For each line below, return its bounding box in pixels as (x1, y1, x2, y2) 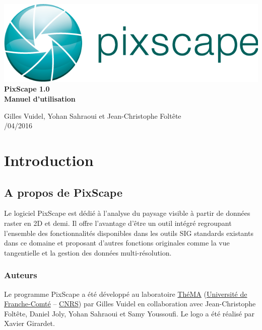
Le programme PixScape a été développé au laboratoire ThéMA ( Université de (4, 288, 247, 299)
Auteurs (4, 269, 37, 281)
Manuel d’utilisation (4, 94, 76, 104)
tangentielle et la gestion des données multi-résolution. (4, 247, 172, 258)
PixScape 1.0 (4, 84, 50, 94)
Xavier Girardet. (4, 318, 55, 328)
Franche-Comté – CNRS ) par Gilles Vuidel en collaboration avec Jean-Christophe (4, 298, 256, 309)
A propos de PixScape (4, 184, 123, 200)
